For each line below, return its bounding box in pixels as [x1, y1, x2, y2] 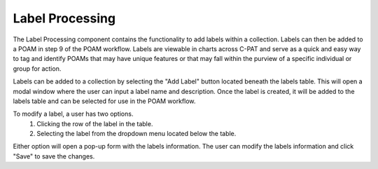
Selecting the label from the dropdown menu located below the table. [36, 130, 237, 138]
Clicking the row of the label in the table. [36, 119, 153, 128]
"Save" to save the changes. [13, 151, 95, 161]
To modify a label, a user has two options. [13, 109, 134, 119]
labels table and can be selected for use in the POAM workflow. [13, 97, 196, 105]
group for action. [13, 64, 62, 73]
